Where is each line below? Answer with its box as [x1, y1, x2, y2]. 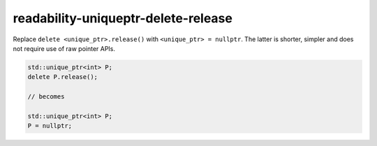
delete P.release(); [27, 73, 98, 81]
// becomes [27, 93, 65, 101]
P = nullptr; [27, 122, 73, 130]
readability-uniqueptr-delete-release [13, 10, 233, 26]
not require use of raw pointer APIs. [13, 44, 115, 52]
